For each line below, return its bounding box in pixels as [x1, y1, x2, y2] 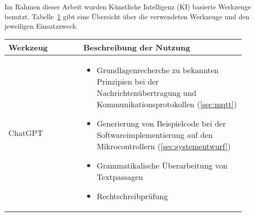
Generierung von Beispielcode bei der [97, 117, 226, 129]
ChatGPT [8, 127, 43, 139]
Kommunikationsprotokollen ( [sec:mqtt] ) [97, 98, 237, 110]
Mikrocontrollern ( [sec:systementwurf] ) [97, 140, 231, 152]
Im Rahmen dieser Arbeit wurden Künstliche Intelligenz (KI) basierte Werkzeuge [4, 1, 251, 11]
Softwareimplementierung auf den [97, 129, 213, 140]
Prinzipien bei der [97, 75, 159, 87]
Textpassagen [97, 171, 143, 182]
